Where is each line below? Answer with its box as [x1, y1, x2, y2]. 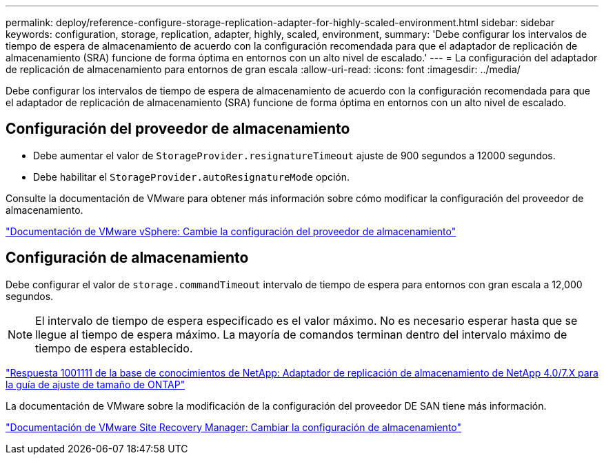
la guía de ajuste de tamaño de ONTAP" [6, 378, 185, 390]
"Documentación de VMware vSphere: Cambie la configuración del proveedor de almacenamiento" [6, 225, 456, 237]
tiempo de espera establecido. [35, 341, 193, 355]
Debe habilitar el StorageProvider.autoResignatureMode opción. [33, 170, 350, 183]
